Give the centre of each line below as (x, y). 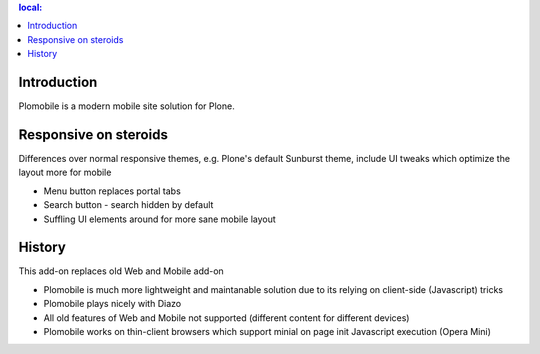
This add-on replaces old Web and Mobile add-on (121, 271)
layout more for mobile (65, 172)
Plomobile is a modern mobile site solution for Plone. (126, 106)
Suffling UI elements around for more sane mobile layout (160, 219)
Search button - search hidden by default (128, 205)
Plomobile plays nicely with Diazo (112, 304)
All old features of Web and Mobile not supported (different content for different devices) (226, 317)
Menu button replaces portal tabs (112, 191)
